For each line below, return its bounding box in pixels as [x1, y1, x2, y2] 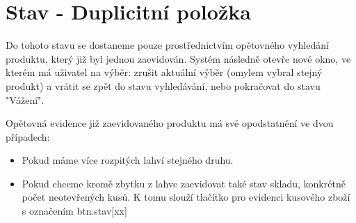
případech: [6, 129, 50, 144]
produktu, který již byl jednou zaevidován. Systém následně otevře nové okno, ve [6, 51, 351, 66]
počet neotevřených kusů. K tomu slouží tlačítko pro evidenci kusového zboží [22, 190, 350, 204]
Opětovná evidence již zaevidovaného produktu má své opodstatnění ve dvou [6, 116, 334, 130]
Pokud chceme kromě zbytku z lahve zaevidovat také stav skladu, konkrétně [22, 176, 346, 190]
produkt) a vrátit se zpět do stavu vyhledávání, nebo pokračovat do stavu [6, 78, 321, 93]
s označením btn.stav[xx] [22, 203, 127, 218]
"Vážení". [6, 92, 44, 107]
